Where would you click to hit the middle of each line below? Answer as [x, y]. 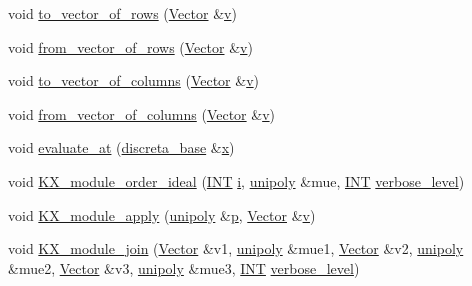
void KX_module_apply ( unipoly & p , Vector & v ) [162, 214]
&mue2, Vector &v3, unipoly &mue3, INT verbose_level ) [184, 267]
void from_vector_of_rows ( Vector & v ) [130, 46]
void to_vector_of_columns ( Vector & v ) [134, 80]
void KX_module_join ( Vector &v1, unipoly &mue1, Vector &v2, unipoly [236, 248]
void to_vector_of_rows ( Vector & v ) [122, 13]
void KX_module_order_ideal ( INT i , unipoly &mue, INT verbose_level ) [236, 180]
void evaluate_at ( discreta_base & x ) [121, 147]
